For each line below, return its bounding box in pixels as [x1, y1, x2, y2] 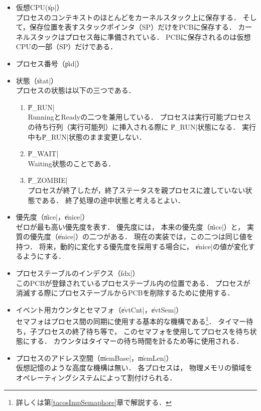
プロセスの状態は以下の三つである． [16, 85, 136, 95]
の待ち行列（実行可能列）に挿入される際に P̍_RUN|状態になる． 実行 [28, 121, 256, 132]
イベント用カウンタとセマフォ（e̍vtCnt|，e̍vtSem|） [16, 304, 183, 315]
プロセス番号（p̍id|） [16, 58, 84, 68]
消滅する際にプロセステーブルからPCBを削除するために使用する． [16, 287, 234, 298]
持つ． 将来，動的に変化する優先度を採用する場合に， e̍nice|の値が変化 [16, 241, 248, 251]
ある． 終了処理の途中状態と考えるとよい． [42, 194, 185, 205]
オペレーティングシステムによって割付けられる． [16, 372, 177, 383]
